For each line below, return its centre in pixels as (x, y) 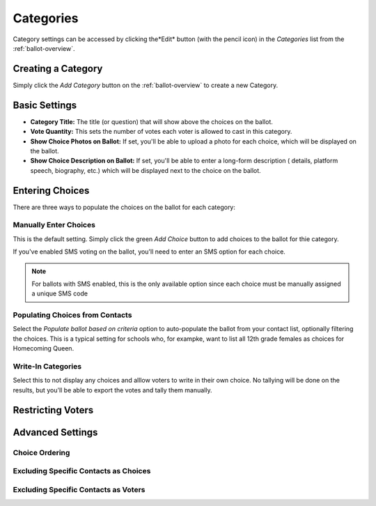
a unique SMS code (60, 293)
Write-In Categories (47, 366)
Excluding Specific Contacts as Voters (79, 489)
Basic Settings (45, 105)
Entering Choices (51, 191)
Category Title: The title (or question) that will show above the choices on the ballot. (151, 121)
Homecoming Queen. (44, 348)
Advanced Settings (55, 432)
